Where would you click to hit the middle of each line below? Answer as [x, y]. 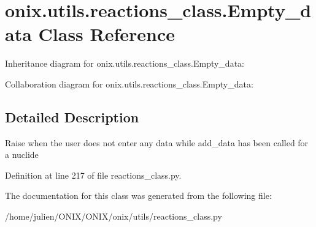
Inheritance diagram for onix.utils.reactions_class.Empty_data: [125, 63]
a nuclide [22, 154]
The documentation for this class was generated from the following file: [138, 195]
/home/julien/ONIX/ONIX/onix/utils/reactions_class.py [114, 216]
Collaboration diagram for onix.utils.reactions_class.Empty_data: [129, 84]
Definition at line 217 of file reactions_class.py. [93, 175]
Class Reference [107, 34]
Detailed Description [72, 117]
